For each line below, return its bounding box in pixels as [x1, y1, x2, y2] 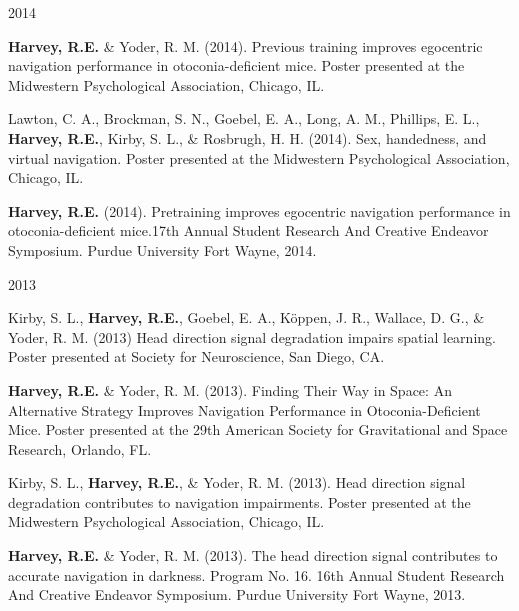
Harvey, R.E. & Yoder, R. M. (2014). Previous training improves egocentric [8, 35, 483, 56]
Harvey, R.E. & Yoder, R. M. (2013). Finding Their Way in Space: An [8, 379, 452, 400]
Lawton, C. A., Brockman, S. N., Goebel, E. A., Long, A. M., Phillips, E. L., [8, 108, 480, 129]
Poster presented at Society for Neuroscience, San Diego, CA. [8, 346, 385, 367]
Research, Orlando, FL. [8, 438, 152, 459]
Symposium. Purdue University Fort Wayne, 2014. [8, 239, 317, 260]
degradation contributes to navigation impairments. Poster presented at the [8, 491, 471, 512]
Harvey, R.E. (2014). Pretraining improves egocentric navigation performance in [8, 200, 511, 221]
